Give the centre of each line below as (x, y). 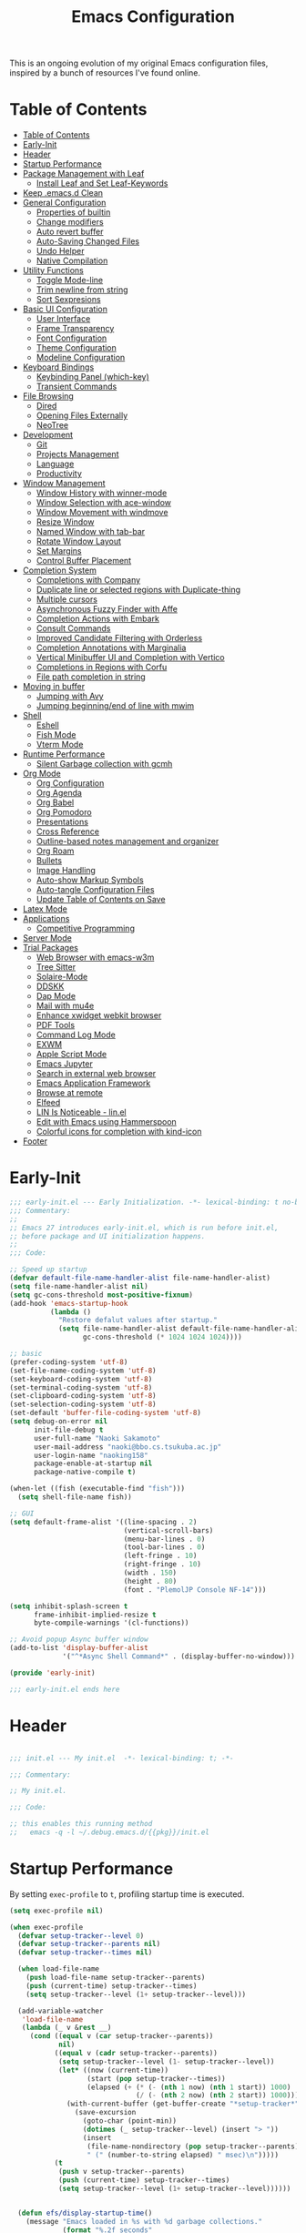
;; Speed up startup (49, 1269)
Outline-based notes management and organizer (127, 841)
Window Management (64, 484)
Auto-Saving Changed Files (87, 241)
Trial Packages (51, 948)
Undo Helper (60, 251)
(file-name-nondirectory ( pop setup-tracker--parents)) (195, 2146)
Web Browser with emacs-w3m (95, 957)
